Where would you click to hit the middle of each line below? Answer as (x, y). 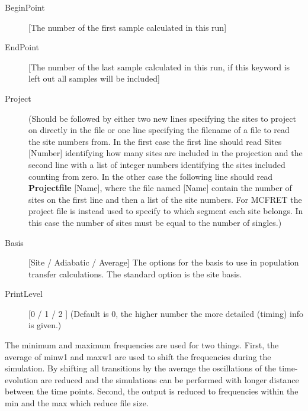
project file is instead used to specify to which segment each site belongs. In (166, 211)
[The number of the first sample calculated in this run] (128, 27)
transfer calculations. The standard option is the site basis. (135, 274)
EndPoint (22, 47)
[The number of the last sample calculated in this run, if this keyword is (159, 67)
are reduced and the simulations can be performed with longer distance (170, 379)
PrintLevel (24, 294)
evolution (22, 379)
